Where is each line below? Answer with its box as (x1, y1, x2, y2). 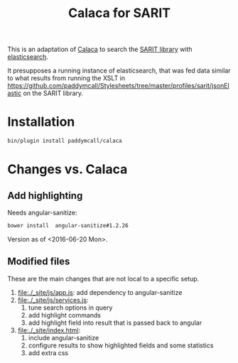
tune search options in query (28, 303, 113, 312)
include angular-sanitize (28, 333, 99, 342)
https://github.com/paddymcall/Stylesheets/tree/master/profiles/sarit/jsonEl (7, 82, 229, 90)
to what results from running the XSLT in (7, 74, 126, 82)
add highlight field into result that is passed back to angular (28, 318, 202, 327)
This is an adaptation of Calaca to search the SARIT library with (7, 45, 193, 54)
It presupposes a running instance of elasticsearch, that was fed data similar (7, 66, 231, 75)
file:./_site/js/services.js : (17, 296, 89, 304)
